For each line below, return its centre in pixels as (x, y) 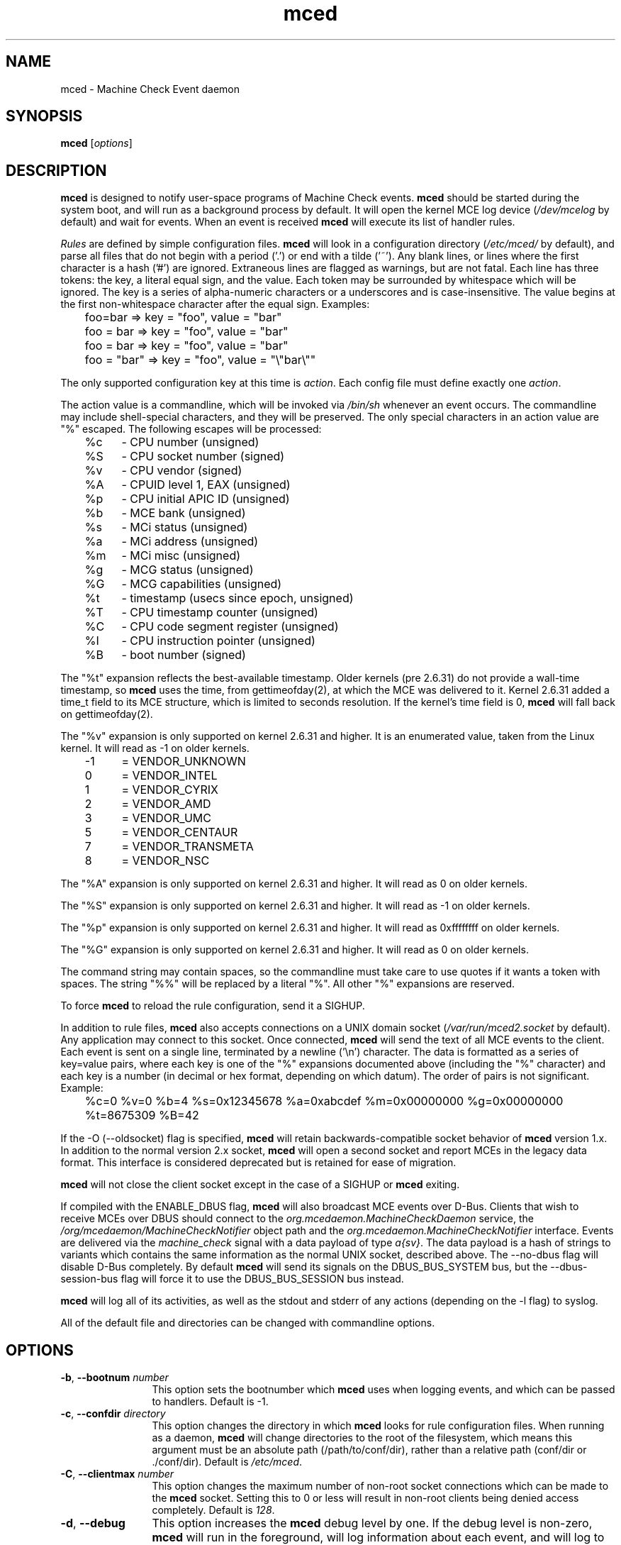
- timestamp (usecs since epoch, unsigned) (237, 598)
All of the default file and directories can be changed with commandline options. (248, 1323)
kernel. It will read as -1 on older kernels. (155, 748)
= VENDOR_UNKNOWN (184, 762)
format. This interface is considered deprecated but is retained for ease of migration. (258, 1163)
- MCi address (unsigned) (190, 542)
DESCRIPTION (56, 170)
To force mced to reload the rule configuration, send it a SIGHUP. (213, 1006)
